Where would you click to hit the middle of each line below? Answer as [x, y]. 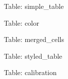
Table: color [22, 22]
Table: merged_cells [34, 39]
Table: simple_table [34, 6]
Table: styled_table [33, 56]
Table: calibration [30, 72]
